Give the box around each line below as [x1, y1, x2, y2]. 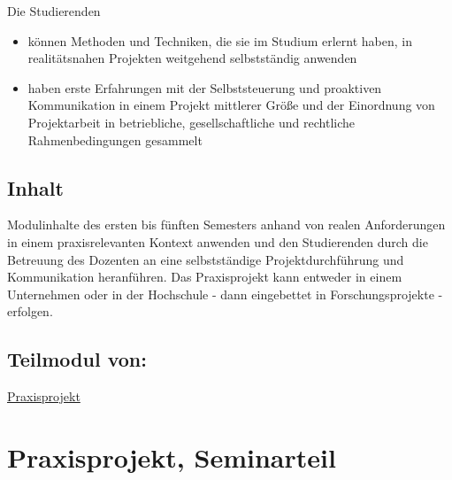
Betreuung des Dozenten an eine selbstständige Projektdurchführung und [7, 250, 404, 268]
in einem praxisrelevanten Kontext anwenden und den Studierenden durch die [7, 232, 428, 251]
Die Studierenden [7, 2, 101, 19]
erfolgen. [7, 302, 53, 321]
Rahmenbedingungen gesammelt [27, 130, 203, 149]
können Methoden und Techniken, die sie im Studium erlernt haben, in [27, 31, 413, 50]
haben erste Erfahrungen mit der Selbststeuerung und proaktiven [27, 78, 382, 97]
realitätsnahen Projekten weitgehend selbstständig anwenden [27, 49, 357, 67]
